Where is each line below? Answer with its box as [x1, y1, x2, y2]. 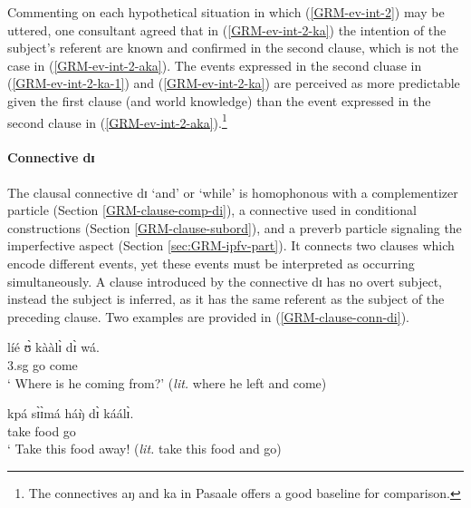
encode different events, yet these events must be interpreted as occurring [7, 253, 415, 272]
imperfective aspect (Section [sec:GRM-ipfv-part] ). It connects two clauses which [7, 236, 455, 255]
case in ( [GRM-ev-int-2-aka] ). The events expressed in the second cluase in [7, 55, 422, 74]
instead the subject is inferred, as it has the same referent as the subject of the [7, 289, 445, 308]
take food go [7, 421, 76, 440]
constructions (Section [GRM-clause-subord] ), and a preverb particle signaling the [7, 218, 462, 237]
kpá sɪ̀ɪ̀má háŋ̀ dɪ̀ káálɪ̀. [7, 404, 134, 423]
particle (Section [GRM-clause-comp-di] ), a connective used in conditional [7, 200, 418, 220]
